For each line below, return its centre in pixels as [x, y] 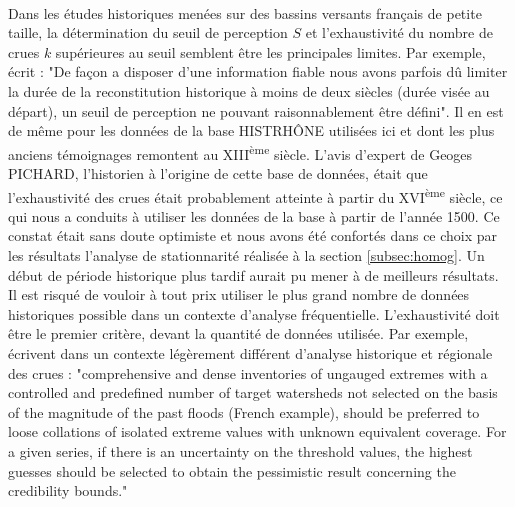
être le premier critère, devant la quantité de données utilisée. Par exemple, [238, 333]
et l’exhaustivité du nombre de [399, 32]
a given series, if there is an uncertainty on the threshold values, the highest [240, 450]
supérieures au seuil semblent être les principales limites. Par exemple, [270, 51]
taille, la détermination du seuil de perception [148, 32]
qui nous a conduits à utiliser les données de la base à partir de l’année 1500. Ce [254, 215]
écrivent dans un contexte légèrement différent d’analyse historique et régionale [250, 353]
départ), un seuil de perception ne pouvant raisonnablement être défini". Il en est [256, 110]
